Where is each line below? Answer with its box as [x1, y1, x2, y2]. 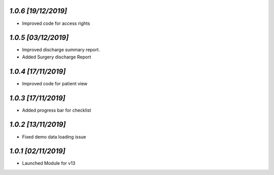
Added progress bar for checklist [22, 107, 91, 113]
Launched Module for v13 [22, 160, 76, 166]
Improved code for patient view [22, 80, 88, 86]
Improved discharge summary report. [22, 47, 100, 53]
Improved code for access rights [22, 20, 90, 26]
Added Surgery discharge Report [22, 54, 91, 60]
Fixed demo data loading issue [22, 133, 86, 139]
